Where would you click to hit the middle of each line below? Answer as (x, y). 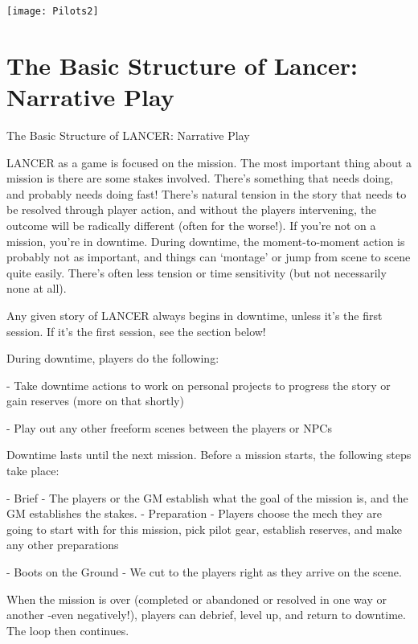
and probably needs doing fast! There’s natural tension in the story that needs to (207, 193)
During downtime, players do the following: (113, 358)
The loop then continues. (68, 630)
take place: (33, 471)
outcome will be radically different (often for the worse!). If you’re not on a (191, 225)
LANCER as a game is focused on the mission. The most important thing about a (209, 162)
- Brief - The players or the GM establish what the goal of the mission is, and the (207, 497)
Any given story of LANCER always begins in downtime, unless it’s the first (195, 315)
